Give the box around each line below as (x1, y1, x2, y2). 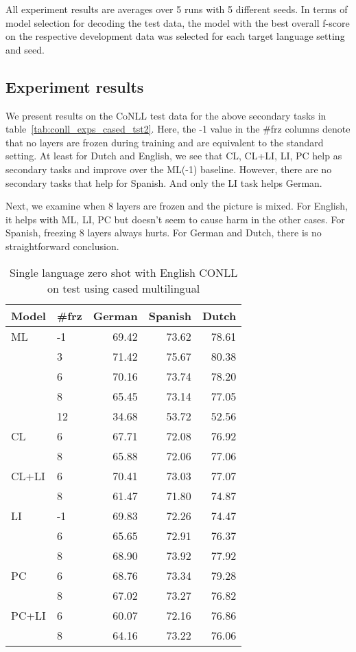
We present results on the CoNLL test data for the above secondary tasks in (5, 108, 327, 122)
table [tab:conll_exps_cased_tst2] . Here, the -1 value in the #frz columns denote (5, 122, 351, 136)
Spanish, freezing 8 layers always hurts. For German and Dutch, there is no (5, 225, 322, 240)
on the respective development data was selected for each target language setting (5, 29, 345, 43)
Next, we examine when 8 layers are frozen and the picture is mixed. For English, (5, 199, 348, 213)
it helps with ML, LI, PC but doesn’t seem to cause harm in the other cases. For (5, 212, 345, 226)
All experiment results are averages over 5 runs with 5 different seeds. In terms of (5, 2, 348, 16)
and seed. (5, 42, 45, 56)
